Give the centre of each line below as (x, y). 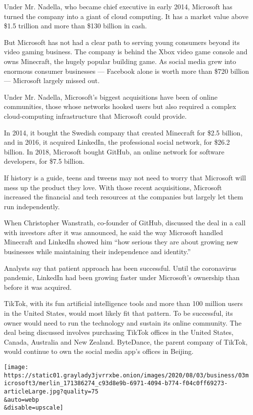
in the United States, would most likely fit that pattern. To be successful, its (118, 313)
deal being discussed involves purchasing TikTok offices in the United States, (119, 332)
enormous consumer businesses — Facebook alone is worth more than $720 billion (126, 71)
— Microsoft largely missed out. (52, 80)
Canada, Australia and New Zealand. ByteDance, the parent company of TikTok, (126, 341)
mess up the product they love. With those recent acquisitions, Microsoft (113, 187)
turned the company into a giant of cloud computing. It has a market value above (126, 16)
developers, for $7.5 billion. (44, 161)
